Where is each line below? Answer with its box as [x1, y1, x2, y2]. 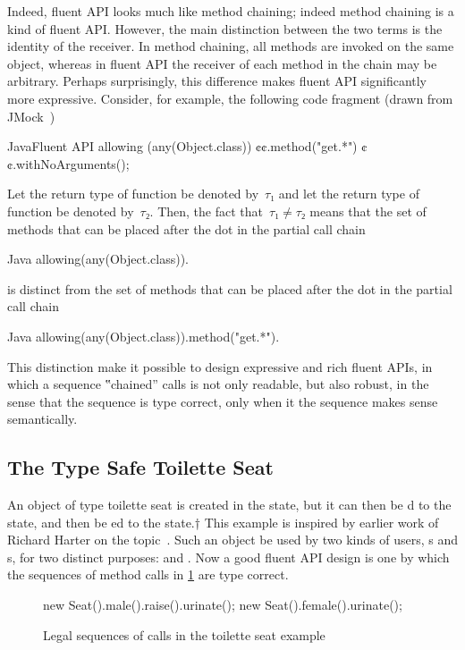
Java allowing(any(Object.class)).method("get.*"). [7, 326, 280, 345]
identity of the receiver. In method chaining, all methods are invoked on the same [7, 37, 454, 55]
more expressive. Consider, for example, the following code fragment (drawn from [7, 89, 453, 107]
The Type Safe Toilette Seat [7, 453, 274, 481]
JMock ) [7, 106, 55, 125]
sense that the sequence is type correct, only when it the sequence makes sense [7, 392, 438, 410]
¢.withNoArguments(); [7, 154, 130, 173]
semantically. [7, 409, 78, 428]
